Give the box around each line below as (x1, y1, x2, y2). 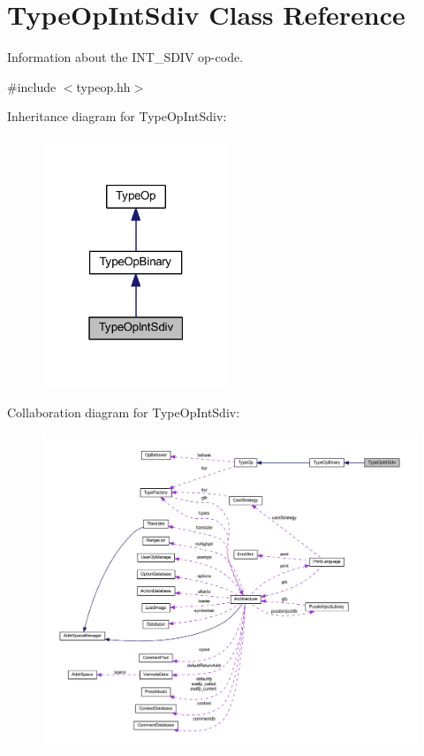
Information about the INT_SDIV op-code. (7, 48, 244, 66)
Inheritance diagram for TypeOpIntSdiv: (7, 107, 227, 126)
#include (7, 77, 57, 95)
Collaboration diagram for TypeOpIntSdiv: (7, 402, 240, 421)
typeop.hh (76, 77, 131, 95)
